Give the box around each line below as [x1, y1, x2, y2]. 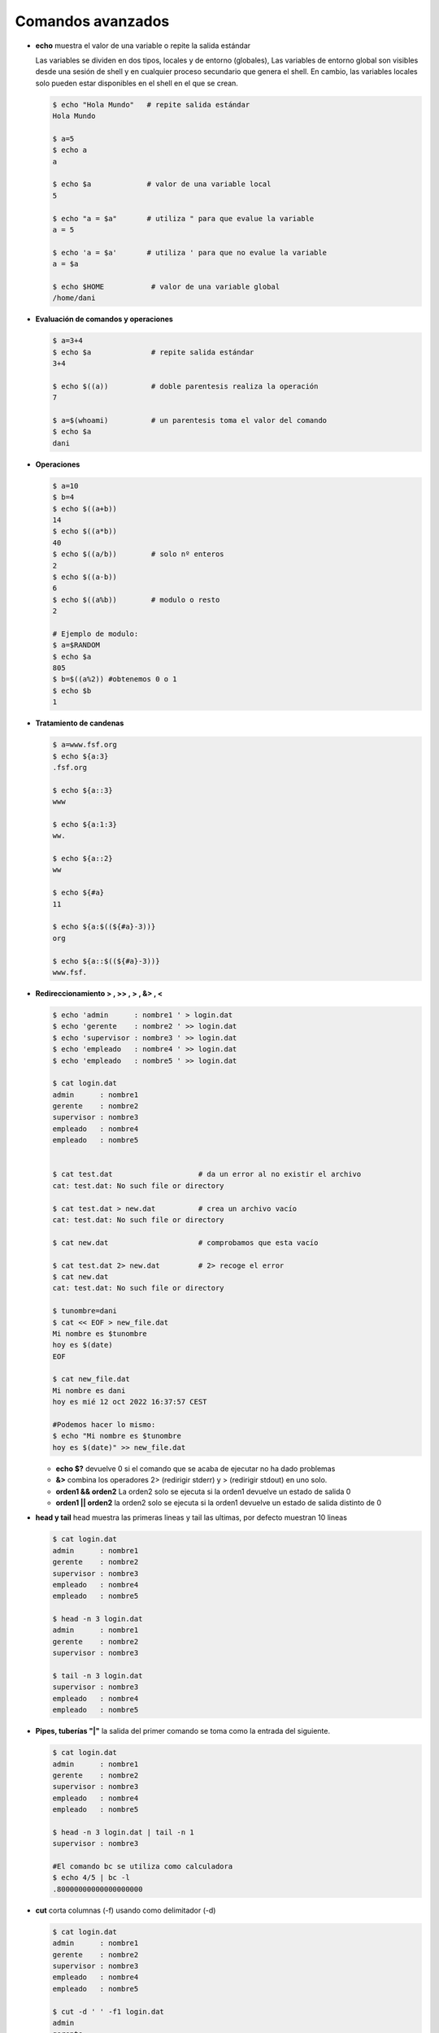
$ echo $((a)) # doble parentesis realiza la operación [52, 381, 319, 390]
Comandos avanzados [15, 12, 170, 30]
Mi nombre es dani [52, 1386, 126, 1395]
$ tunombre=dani [52, 1306, 118, 1316]
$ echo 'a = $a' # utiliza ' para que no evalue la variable [52, 248, 328, 257]
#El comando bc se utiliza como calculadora [52, 1862, 233, 1871]
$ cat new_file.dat [52, 1374, 130, 1384]
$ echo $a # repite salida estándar [52, 347, 254, 357]
